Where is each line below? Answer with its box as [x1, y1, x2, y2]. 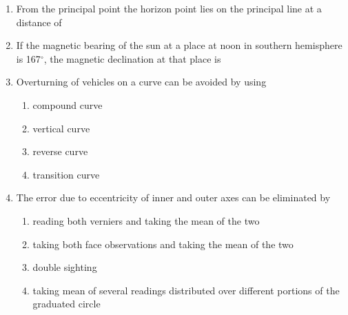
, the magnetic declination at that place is [43, 51, 221, 65]
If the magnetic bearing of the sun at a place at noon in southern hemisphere [16, 38, 342, 52]
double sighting [32, 260, 97, 274]
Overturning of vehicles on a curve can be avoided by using [16, 74, 267, 89]
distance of [16, 14, 62, 29]
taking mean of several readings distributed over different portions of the [32, 283, 340, 297]
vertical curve [32, 121, 90, 135]
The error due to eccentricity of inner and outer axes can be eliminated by [16, 190, 331, 205]
